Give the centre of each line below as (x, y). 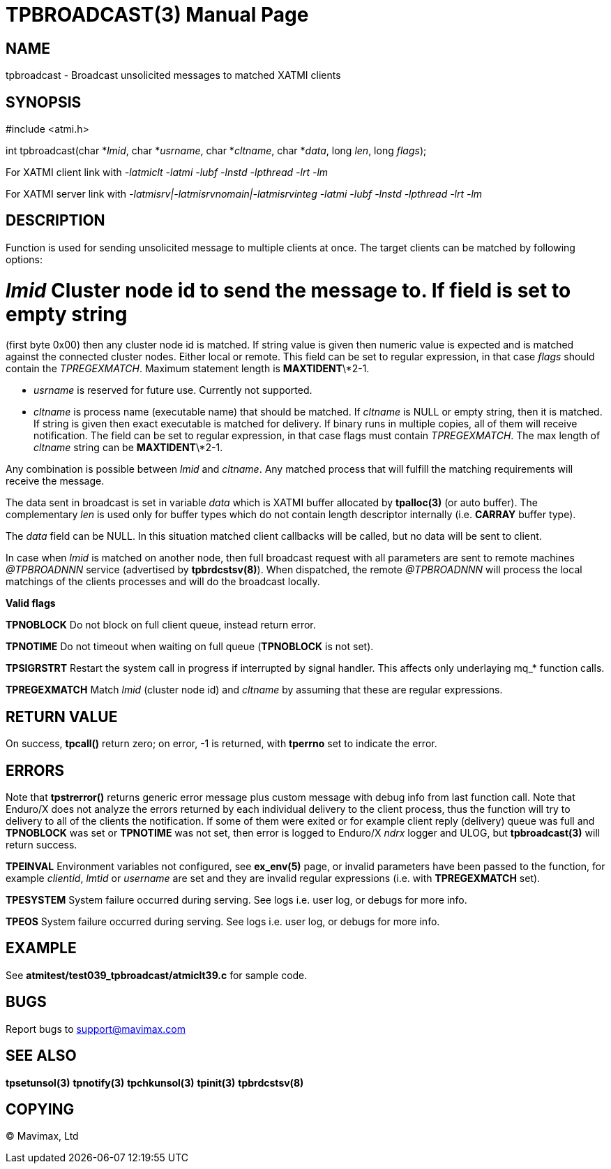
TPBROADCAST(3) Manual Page (157, 15)
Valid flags (31, 603)
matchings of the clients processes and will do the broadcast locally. (163, 582)
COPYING (40, 1109)
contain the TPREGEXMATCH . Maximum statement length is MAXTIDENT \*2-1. (188, 369)
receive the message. (55, 481)
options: (24, 259)
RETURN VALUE (62, 716)
